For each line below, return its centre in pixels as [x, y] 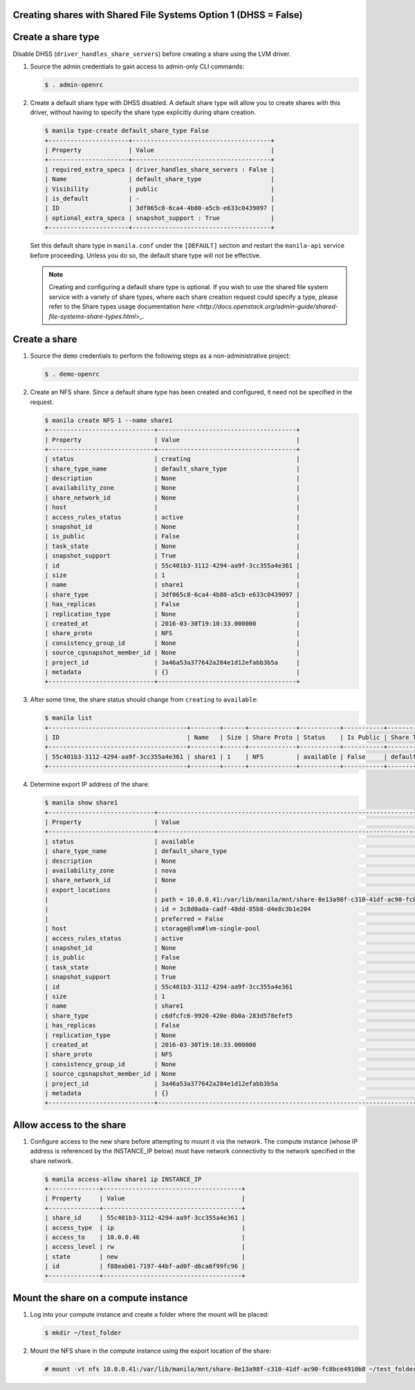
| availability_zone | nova [110, 870]
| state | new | [145, 1256]
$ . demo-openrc [72, 374]
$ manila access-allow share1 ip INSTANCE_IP [123, 1179]
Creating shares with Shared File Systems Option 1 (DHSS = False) [158, 15]
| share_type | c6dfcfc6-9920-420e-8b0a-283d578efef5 [169, 1016]
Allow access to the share [70, 1125]
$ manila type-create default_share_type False [127, 131]
